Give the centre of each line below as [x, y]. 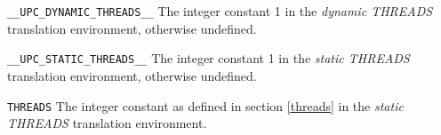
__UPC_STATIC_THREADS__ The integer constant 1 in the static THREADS [208, 58]
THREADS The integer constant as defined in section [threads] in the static [205, 105]
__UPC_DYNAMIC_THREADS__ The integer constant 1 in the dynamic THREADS [220, 11]
